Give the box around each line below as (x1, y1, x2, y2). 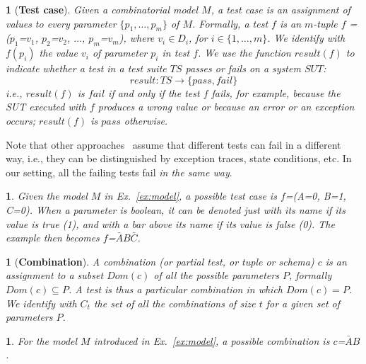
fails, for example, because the (211, 85, 341, 100)
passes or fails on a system (185, 61, 301, 76)
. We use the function (198, 45, 291, 60)
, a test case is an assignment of (211, 2, 350, 16)
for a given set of (266, 295, 341, 310)
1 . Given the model (6, 188, 88, 203)
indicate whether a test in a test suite (6, 61, 167, 76)
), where (119, 30, 155, 45)
